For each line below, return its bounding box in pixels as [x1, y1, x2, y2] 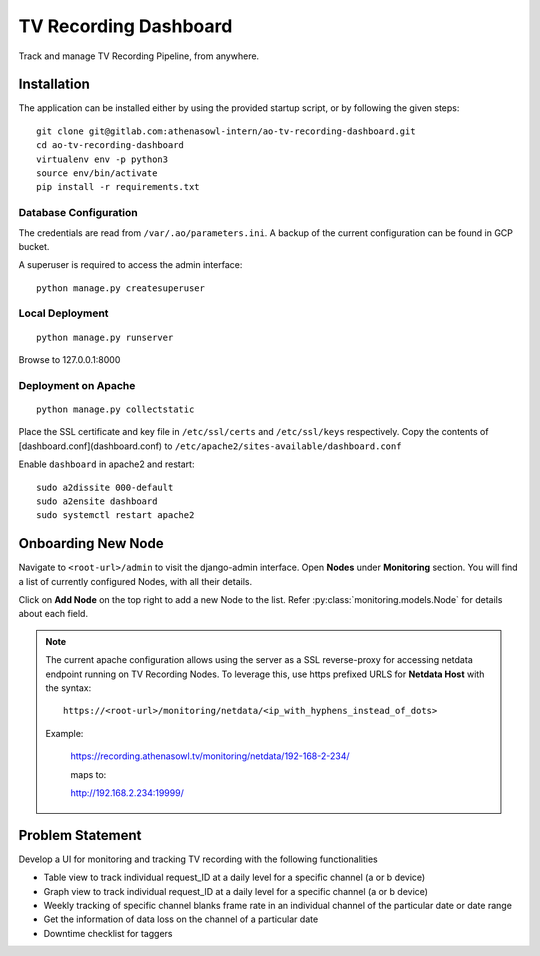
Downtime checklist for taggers [43, 927, 173, 939]
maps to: [70, 768, 107, 780]
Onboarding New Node [18, 535, 164, 552]
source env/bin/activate [36, 168, 158, 179]
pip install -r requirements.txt [36, 181, 200, 193]
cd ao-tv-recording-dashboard [36, 140, 185, 151]
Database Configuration [18, 206, 139, 220]
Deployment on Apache [18, 378, 136, 392]
